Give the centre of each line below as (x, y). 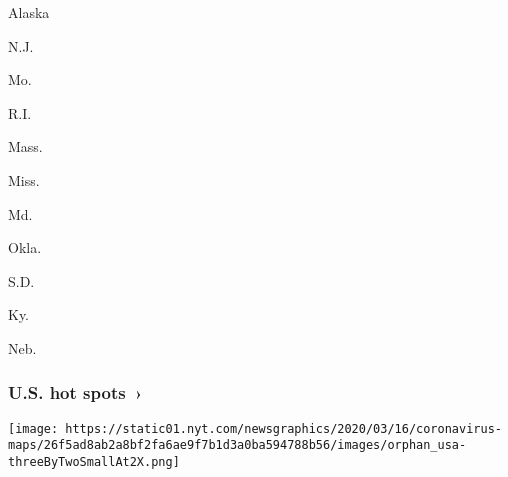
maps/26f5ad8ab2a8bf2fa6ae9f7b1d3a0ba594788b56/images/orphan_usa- (237, 445)
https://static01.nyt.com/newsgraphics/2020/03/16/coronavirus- (283, 428)
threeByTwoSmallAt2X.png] (94, 462)
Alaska (29, 12)
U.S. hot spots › (75, 392)
